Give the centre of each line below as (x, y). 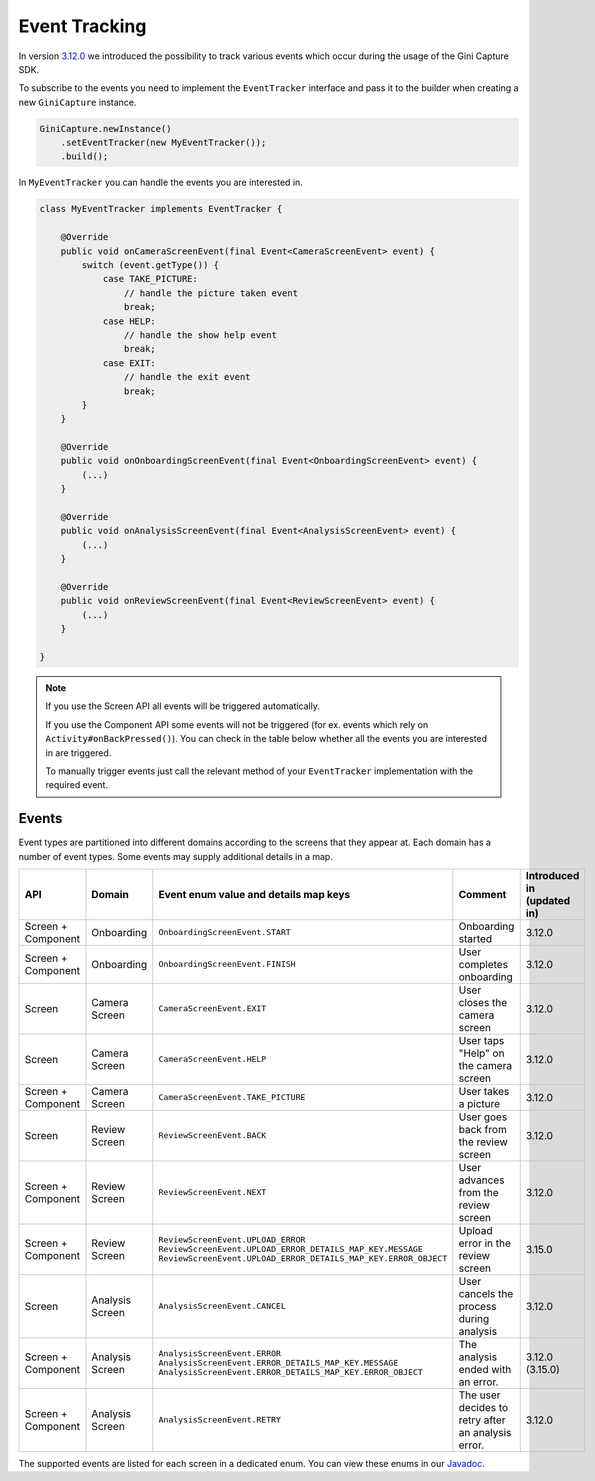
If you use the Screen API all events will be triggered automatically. (182, 706)
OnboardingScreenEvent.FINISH (227, 964)
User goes (483, 1117)
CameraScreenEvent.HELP (212, 1059)
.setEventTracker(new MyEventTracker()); (163, 143)
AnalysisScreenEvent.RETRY (220, 1420)
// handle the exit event (187, 377)
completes (483, 964)
